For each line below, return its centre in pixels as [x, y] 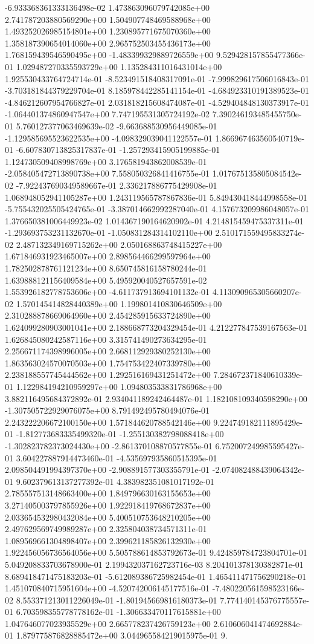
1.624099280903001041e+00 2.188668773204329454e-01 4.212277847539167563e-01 [156, 327]
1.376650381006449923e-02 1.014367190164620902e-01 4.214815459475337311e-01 [154, 220]
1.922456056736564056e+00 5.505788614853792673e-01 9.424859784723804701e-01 [156, 552]
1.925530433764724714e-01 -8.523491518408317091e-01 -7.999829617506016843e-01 [157, 78]
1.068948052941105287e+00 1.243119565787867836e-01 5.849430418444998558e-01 [156, 197]
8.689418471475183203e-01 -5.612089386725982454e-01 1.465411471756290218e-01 [156, 576]
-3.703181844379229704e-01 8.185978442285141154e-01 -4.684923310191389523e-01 [157, 90]
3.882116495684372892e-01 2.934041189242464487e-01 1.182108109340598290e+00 [156, 398]
